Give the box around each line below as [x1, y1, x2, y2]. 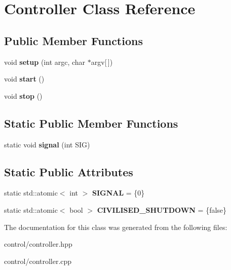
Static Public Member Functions [4, 115, 178, 131]
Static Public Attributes [4, 164, 133, 179]
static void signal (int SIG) [4, 139, 90, 149]
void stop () [4, 90, 43, 101]
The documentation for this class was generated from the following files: [4, 221, 227, 232]
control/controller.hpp [4, 239, 72, 249]
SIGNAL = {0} [92, 187, 145, 198]
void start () [4, 73, 45, 84]
